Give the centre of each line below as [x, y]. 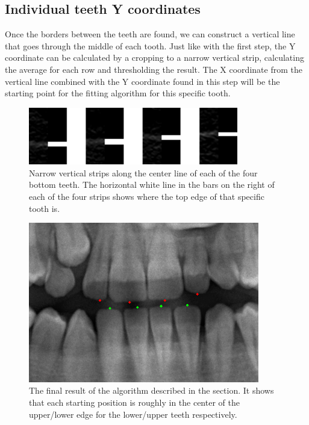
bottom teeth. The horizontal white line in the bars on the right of [152, 185]
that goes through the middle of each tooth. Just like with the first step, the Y [150, 45]
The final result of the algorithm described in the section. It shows [151, 390]
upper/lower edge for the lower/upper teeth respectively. [133, 414]
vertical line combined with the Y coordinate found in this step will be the [142, 81]
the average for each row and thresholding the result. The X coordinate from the [154, 69]
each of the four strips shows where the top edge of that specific [147, 197]
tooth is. [45, 208]
